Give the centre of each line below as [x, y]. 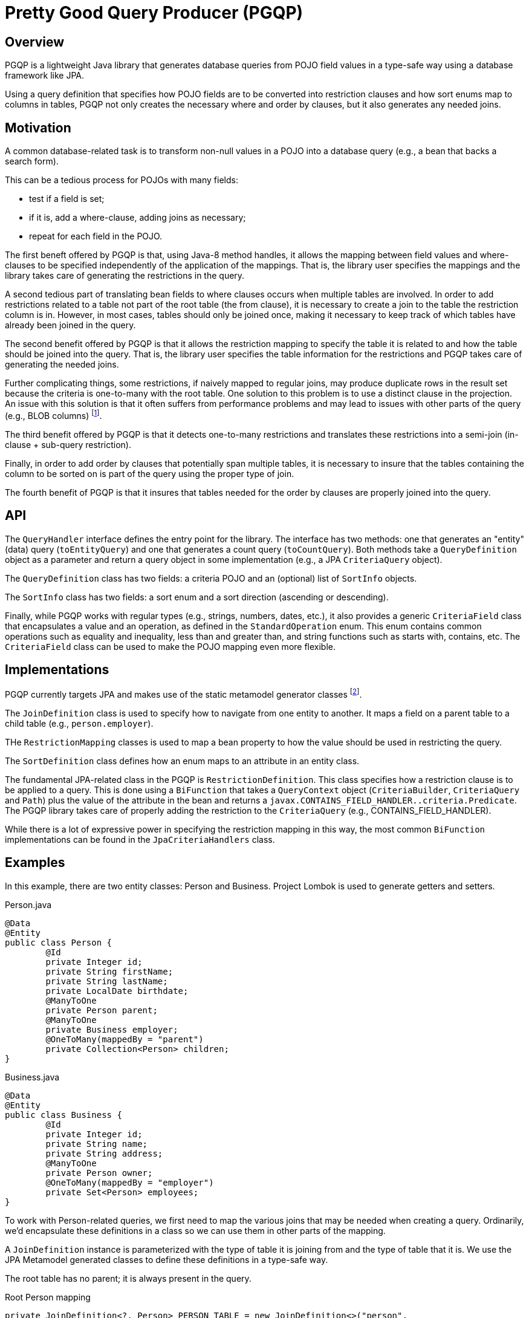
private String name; [97, 1144]
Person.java [28, 904]
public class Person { [59, 942]
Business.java [32, 1077]
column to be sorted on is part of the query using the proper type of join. [150, 473]
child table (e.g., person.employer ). [79, 724]
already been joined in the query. [70, 325]
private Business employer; [112, 1029]
